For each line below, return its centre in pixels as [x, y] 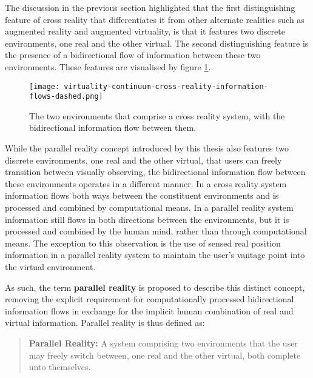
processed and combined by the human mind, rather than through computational [156, 231]
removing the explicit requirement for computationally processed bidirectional [150, 299]
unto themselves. [60, 367]
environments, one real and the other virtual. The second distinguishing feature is [157, 43]
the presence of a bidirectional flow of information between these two [133, 55]
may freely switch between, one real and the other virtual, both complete [165, 355]
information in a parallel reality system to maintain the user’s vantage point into [155, 255]
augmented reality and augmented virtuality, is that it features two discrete [145, 31]
